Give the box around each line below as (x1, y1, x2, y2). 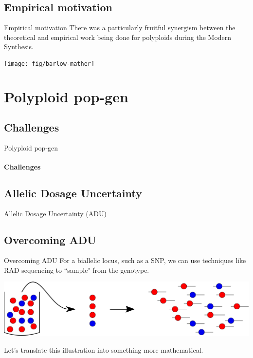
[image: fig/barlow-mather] (4, 60, 95, 67)
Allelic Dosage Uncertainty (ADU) (4, 208, 107, 219)
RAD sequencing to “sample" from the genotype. (4, 264, 149, 275)
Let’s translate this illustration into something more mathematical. (4, 344, 203, 355)
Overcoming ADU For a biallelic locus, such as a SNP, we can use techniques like (4, 255, 246, 265)
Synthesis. (4, 41, 34, 52)
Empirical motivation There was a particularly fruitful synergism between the (4, 22, 235, 33)
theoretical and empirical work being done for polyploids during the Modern (4, 32, 232, 42)
